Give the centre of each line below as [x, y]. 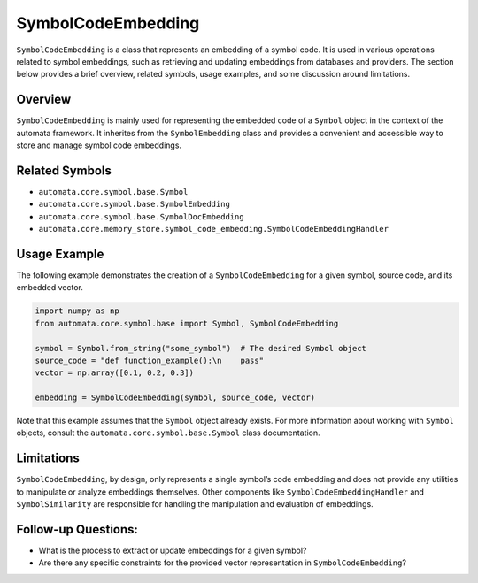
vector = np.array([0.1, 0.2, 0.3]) [115, 373]
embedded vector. [50, 288]
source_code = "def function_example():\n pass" [150, 360]
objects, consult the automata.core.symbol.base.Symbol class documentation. [168, 433]
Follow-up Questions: [77, 529]
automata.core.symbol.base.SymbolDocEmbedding [141, 216]
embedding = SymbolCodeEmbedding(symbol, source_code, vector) [175, 398]
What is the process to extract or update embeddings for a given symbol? [173, 551]
